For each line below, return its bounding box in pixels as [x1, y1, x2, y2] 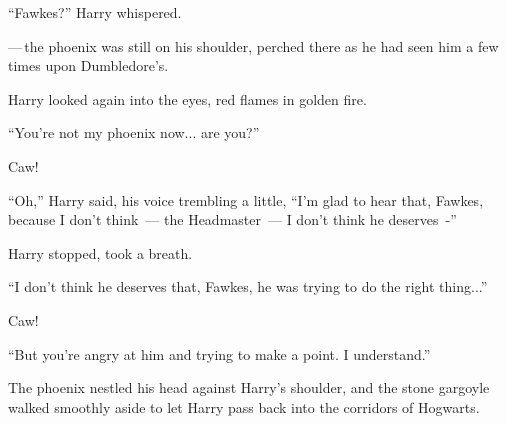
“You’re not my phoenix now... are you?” [8, 122, 260, 143]
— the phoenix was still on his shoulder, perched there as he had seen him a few [8, 35, 499, 56]
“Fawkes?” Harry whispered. [8, 2, 182, 22]
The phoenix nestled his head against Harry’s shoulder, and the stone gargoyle [8, 377, 490, 398]
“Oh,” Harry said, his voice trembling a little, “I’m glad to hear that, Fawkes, [8, 189, 484, 210]
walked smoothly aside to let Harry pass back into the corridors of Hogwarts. [8, 396, 480, 417]
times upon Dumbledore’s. [8, 55, 169, 76]
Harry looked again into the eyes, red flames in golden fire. [8, 88, 367, 109]
